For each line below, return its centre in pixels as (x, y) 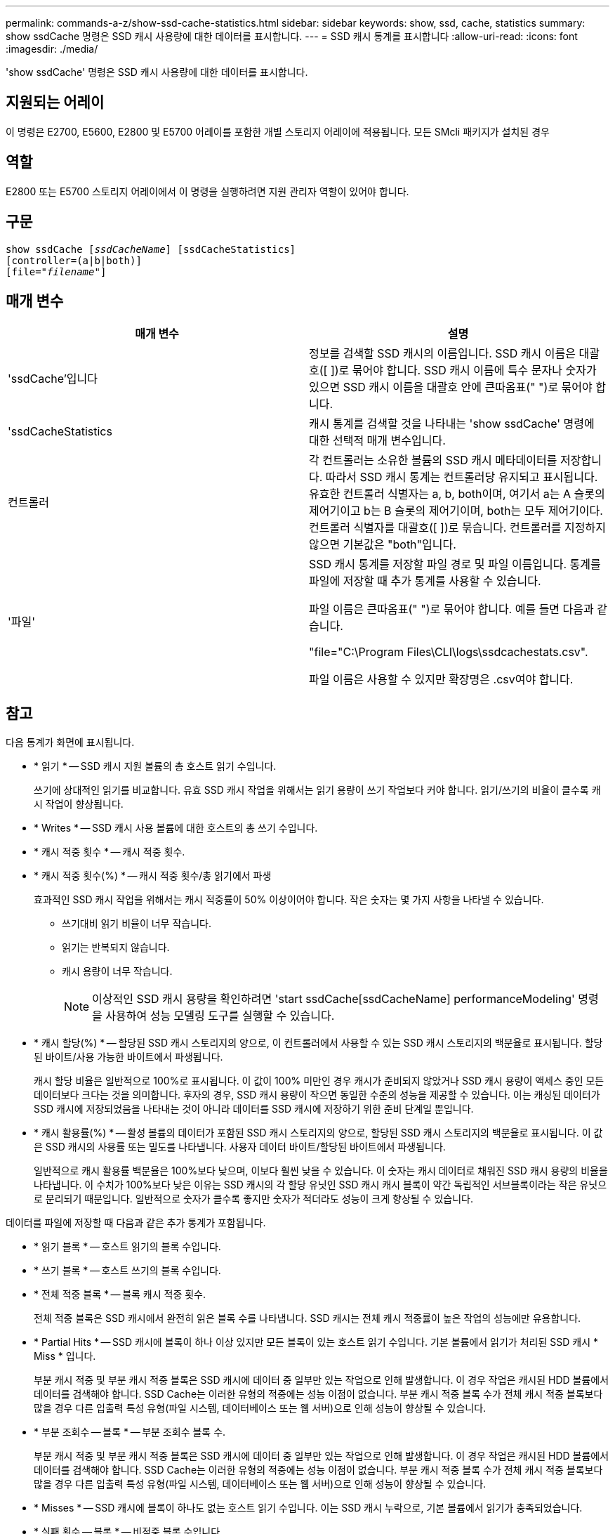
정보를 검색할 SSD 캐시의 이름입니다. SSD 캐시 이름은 (442, 354)
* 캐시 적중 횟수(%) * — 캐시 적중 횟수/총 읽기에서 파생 (153, 876)
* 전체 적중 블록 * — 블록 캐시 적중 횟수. (120, 1294)
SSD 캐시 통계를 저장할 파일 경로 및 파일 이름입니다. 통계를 (455, 564)
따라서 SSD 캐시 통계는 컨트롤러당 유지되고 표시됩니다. (462, 477)
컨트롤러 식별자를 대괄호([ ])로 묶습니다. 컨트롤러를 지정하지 (457, 528)
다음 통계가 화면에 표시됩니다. (70, 742)
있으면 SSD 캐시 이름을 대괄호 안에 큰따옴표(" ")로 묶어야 (451, 387)
